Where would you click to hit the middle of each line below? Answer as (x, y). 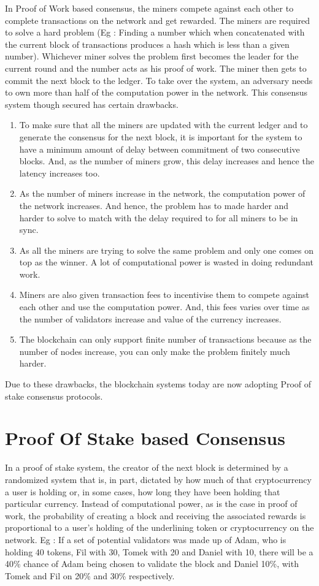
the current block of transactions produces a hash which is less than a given (147, 44)
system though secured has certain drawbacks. (92, 104)
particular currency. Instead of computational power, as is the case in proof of (151, 504)
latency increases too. (60, 173)
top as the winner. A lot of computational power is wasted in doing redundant (166, 262)
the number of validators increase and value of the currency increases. (150, 318)
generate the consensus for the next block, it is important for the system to (161, 136)
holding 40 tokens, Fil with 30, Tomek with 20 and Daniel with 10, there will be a (159, 551)
